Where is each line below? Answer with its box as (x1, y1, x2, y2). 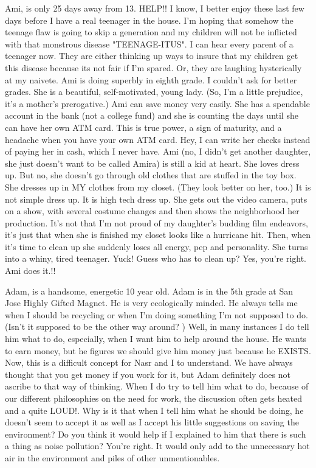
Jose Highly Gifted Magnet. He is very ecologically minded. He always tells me (5, 296, 298, 309)
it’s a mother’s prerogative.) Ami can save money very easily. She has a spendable (5, 97, 310, 110)
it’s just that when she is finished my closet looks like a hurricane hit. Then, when (5, 228, 311, 241)
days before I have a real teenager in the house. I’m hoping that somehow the (5, 13, 294, 26)
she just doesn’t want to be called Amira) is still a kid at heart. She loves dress (5, 156, 300, 169)
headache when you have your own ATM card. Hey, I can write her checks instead (5, 133, 311, 145)
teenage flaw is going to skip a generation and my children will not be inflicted (5, 26, 297, 38)
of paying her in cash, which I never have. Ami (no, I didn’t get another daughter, (5, 145, 311, 158)
